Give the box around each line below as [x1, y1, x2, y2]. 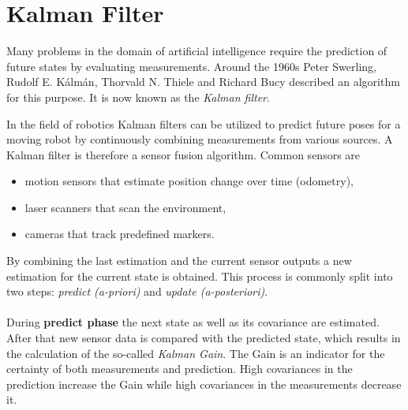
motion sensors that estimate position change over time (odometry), [24, 173, 354, 189]
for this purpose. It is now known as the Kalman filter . [6, 88, 270, 105]
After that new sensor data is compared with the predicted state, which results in [6, 330, 401, 346]
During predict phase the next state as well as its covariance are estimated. [6, 314, 380, 330]
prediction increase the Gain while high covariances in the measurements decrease [6, 375, 402, 392]
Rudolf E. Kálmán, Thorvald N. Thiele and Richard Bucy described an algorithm [6, 73, 400, 90]
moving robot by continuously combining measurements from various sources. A [6, 131, 393, 147]
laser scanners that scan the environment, [24, 199, 226, 215]
